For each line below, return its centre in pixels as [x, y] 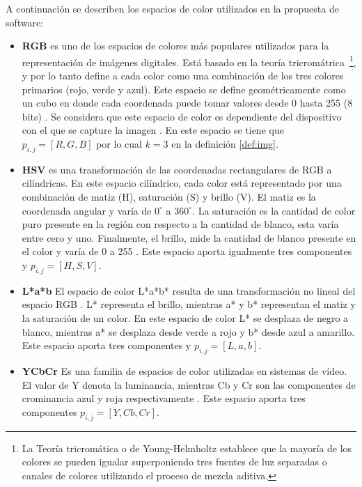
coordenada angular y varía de [87, 210]
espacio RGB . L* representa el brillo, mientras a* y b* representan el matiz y [189, 304]
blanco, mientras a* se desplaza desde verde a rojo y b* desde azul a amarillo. [188, 331]
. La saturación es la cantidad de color [274, 210]
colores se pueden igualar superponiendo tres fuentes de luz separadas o [174, 462]
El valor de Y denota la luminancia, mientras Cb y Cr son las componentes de [189, 384]
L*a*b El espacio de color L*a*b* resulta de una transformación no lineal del [189, 290]
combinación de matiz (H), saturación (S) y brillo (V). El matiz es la [169, 196]
